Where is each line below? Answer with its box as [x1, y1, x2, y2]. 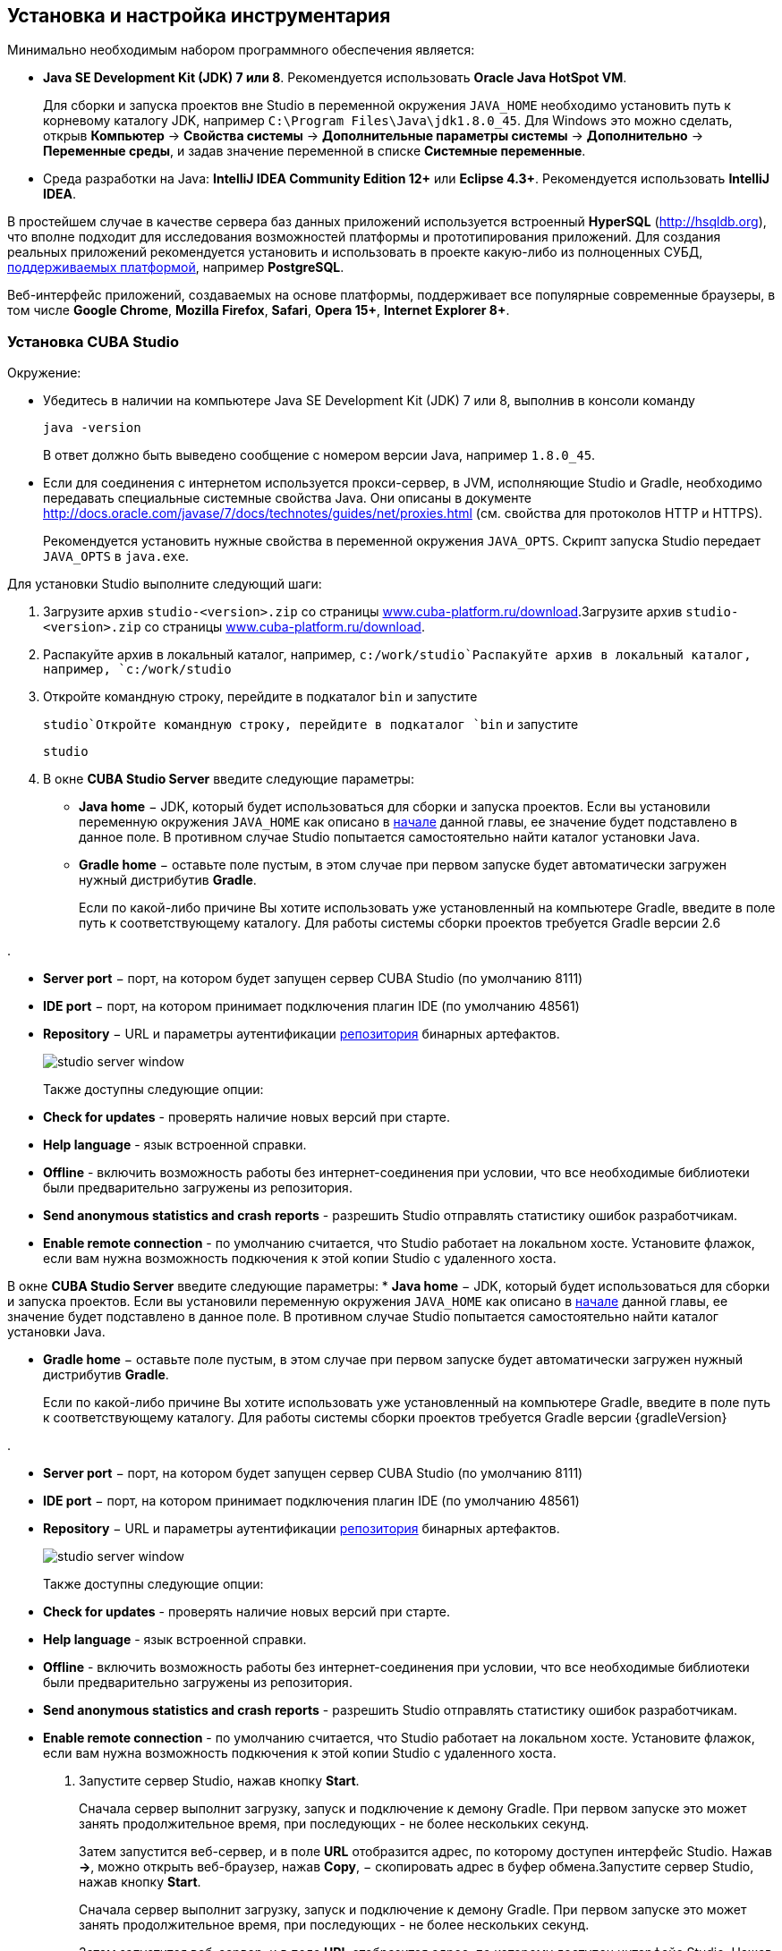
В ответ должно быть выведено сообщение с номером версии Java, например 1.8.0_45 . [43, 447, 596, 463]
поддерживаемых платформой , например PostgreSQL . [7, 259, 344, 276]
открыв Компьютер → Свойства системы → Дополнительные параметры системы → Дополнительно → [43, 128, 703, 144]
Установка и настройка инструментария [7, 4, 391, 27]
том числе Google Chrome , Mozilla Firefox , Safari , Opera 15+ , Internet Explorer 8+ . [7, 302, 510, 318]
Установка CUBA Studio [7, 332, 180, 351]
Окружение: [7, 365, 81, 381]
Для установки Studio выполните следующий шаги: [7, 576, 322, 592]
